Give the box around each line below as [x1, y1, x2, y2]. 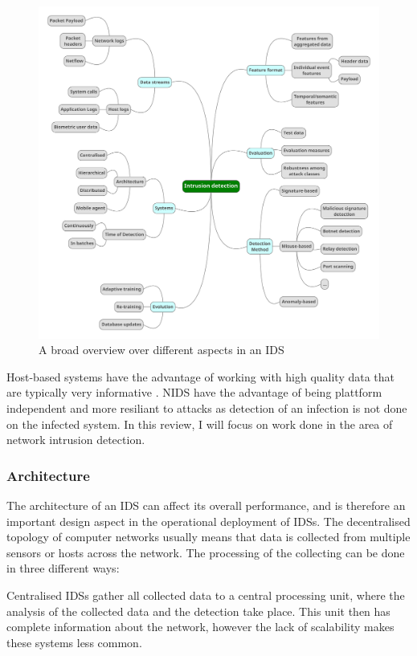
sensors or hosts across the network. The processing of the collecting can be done [6, 544, 405, 560]
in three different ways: [6, 560, 120, 577]
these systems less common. [6, 634, 142, 650]
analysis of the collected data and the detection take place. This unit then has [6, 602, 390, 619]
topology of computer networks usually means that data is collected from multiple [6, 528, 411, 545]
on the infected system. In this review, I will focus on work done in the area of [6, 415, 393, 432]
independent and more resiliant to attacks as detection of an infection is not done [6, 400, 407, 417]
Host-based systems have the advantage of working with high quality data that [6, 368, 395, 385]
